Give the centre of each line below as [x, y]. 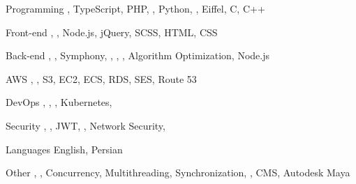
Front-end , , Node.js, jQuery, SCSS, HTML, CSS [112, 32]
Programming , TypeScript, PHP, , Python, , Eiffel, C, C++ [135, 8]
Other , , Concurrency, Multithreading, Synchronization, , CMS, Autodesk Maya [178, 172]
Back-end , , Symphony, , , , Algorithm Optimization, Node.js [138, 55]
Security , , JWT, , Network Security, [86, 125]
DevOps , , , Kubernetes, [59, 102]
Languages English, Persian [64, 149]
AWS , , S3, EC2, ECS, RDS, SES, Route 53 [101, 78]
